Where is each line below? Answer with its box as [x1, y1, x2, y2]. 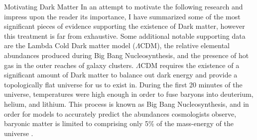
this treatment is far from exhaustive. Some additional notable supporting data [4, 30, 246, 41]
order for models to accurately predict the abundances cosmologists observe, [4, 108, 237, 119]
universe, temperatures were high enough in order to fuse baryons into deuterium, [4, 89, 254, 99]
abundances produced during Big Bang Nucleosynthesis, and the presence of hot [4, 50, 249, 60]
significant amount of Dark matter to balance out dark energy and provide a [4, 70, 238, 80]
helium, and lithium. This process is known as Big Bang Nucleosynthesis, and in [4, 98, 249, 109]
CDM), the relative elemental [140, 40, 230, 51]
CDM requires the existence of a [140, 60, 240, 70]
